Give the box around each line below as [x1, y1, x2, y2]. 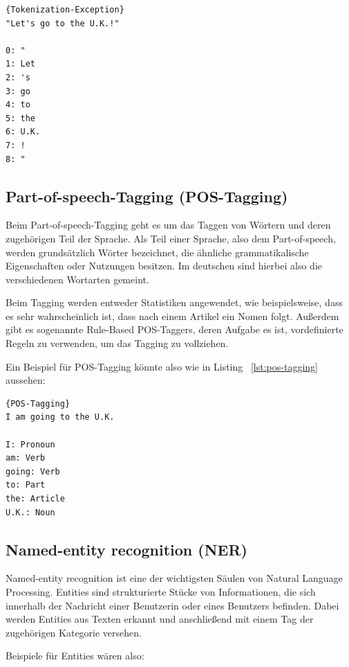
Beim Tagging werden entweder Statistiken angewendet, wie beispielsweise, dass [6, 295, 343, 310]
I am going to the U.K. [6, 412, 115, 423]
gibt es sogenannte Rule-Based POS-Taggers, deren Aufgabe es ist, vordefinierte [6, 322, 343, 337]
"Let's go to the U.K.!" [6, 18, 120, 28]
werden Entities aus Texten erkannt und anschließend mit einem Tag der [6, 612, 314, 626]
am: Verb [6, 453, 46, 463]
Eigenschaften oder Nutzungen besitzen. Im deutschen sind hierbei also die [6, 258, 322, 273]
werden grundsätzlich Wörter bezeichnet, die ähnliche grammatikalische [6, 244, 309, 259]
